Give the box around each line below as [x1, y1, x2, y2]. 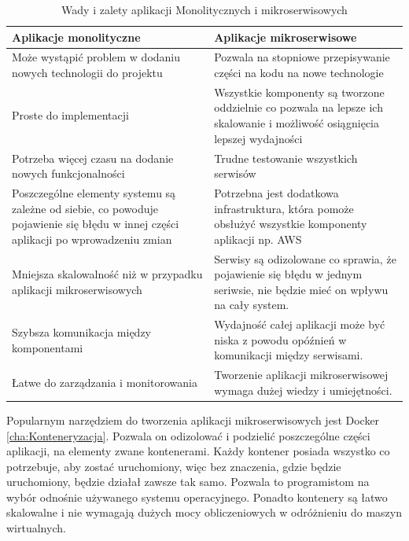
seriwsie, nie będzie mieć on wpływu [214, 281, 389, 297]
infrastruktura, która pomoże [214, 200, 354, 216]
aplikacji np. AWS [214, 230, 302, 247]
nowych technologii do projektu [12, 64, 163, 81]
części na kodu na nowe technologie [214, 64, 384, 81]
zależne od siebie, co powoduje [12, 200, 158, 216]
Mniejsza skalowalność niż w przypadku [12, 266, 203, 282]
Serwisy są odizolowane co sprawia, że [214, 250, 396, 267]
